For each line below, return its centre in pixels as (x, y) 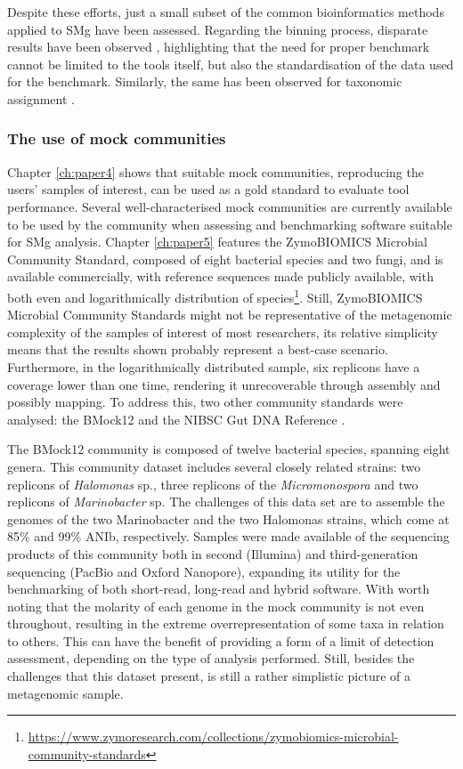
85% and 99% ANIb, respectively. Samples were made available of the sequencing (228, 536)
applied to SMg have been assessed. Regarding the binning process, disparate (218, 29)
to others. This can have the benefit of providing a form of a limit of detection (221, 640)
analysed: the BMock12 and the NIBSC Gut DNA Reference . (176, 419)
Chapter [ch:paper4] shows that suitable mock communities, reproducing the (215, 171)
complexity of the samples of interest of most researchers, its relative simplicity (223, 332)
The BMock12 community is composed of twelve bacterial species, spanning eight (229, 449)
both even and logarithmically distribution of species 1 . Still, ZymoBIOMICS (215, 295)
